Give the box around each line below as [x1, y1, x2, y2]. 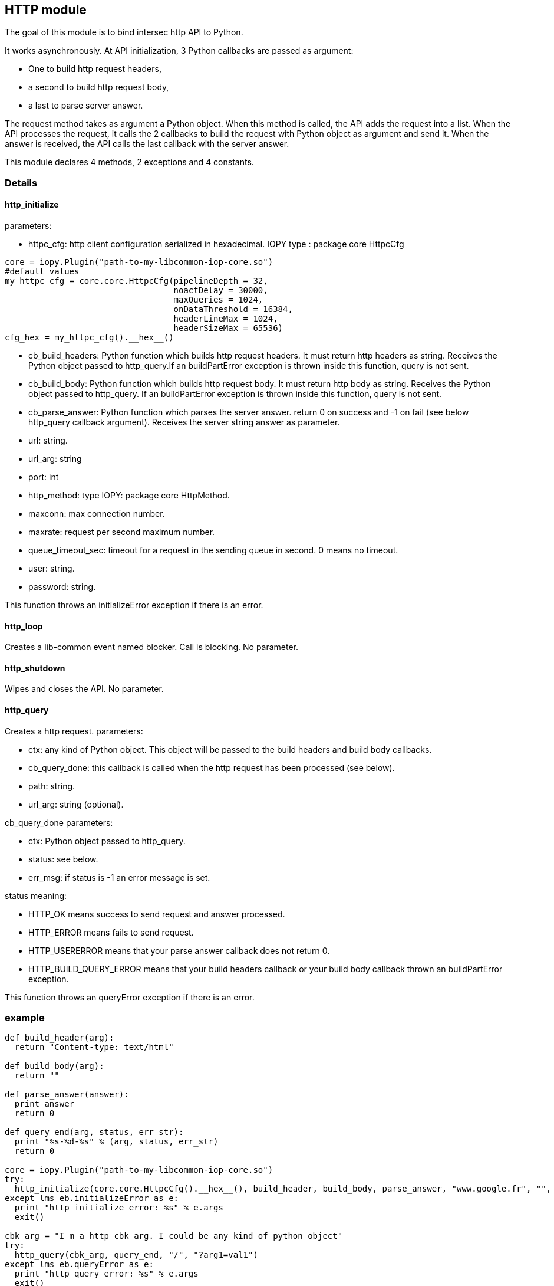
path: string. [28, 780, 75, 791]
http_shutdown [5, 662, 65, 673]
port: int [28, 472, 59, 483]
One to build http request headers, [28, 64, 161, 74]
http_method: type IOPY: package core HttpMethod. [28, 490, 230, 501]
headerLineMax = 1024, [173, 314, 278, 324]
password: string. [28, 582, 96, 592]
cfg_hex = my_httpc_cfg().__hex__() [5, 333, 174, 343]
